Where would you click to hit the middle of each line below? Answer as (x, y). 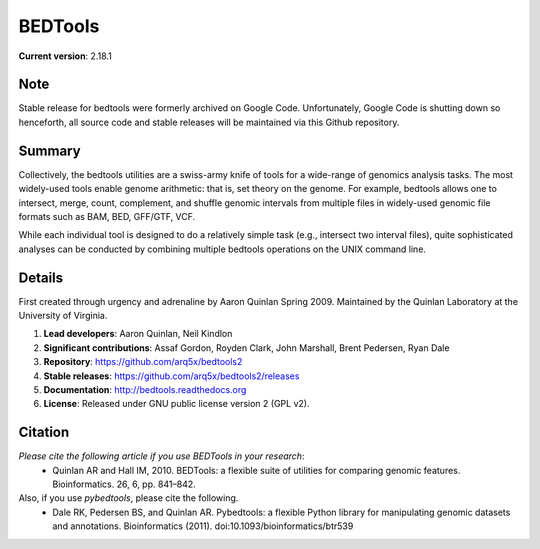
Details (41, 277)
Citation (44, 432)
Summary (49, 150)
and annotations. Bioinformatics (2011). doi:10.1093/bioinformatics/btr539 (203, 526)
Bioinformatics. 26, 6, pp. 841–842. (124, 484)
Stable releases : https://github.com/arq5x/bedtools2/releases (171, 376)
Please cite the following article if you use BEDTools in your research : (161, 456)
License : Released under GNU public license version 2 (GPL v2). (176, 404)
